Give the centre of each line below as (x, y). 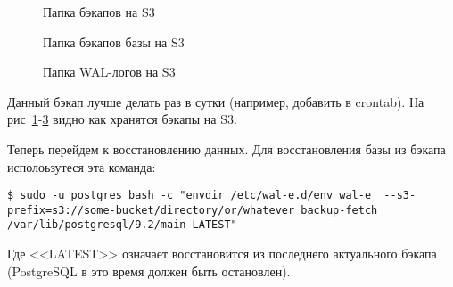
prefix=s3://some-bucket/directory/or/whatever (151, 210)
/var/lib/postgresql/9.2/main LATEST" (122, 225)
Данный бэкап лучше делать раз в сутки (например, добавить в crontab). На (216, 101)
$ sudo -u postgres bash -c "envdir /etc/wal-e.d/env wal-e (189, 196)
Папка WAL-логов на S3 (109, 72)
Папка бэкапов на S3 (99, 12)
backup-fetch (339, 210)
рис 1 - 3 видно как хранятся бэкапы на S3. (122, 119)
